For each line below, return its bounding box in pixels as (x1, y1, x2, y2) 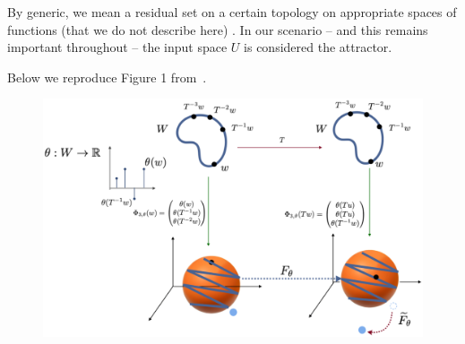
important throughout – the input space (7, 38, 228, 56)
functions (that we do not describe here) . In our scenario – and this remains (7, 20, 428, 39)
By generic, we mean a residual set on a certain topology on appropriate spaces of (7, 3, 457, 21)
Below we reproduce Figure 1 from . (7, 67, 207, 86)
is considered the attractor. (244, 38, 392, 56)
